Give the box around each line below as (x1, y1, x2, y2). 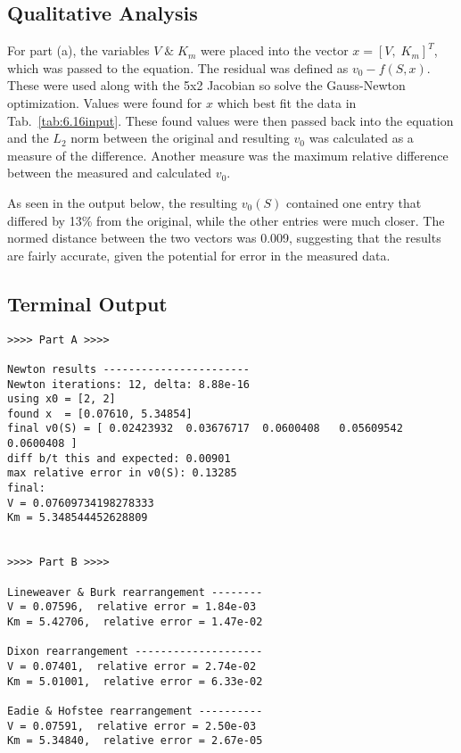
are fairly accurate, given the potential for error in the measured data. (7, 245, 391, 264)
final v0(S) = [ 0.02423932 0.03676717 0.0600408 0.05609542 (7, 422, 403, 435)
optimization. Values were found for (7, 93, 202, 112)
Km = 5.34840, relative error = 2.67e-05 (7, 734, 263, 748)
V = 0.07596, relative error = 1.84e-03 (7, 600, 257, 614)
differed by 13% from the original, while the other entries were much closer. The (7, 211, 445, 229)
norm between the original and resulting (70, 128, 290, 147)
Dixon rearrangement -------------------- (7, 645, 263, 658)
